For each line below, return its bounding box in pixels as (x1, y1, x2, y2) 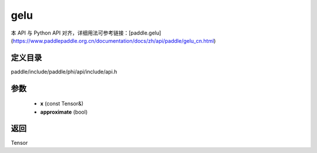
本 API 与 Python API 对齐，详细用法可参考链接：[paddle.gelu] (11, 29, 161, 36)
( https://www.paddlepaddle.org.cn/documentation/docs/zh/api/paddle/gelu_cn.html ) (11, 37, 216, 44)
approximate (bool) (40, 108, 88, 115)
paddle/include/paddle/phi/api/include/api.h (11, 68, 117, 75)
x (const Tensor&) (40, 100, 84, 107)
